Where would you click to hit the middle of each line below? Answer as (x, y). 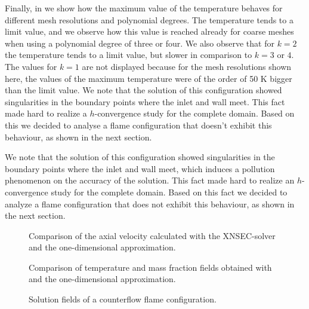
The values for (31, 66)
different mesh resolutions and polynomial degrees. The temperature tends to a (149, 19)
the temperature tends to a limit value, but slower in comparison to (129, 55)
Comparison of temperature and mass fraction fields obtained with (150, 267)
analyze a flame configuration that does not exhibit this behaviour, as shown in (150, 204)
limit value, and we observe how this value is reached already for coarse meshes (149, 31)
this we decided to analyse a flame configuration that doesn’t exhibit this (138, 125)
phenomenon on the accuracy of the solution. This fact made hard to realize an (150, 180)
